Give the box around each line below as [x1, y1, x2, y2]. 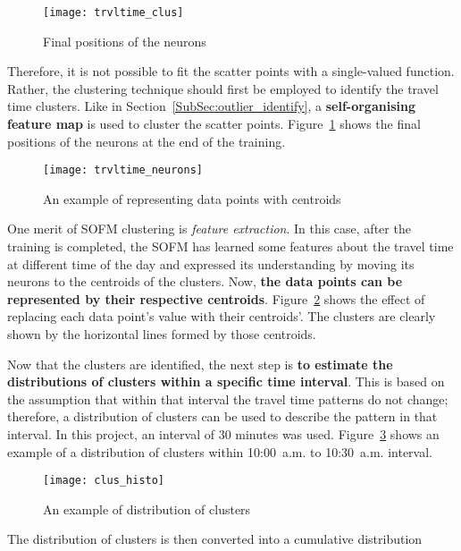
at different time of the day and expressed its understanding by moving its [7, 254, 415, 273]
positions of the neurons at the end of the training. [7, 131, 286, 150]
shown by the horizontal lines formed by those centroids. [7, 325, 316, 343]
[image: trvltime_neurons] [43, 164, 203, 177]
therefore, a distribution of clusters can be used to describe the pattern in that [7, 407, 438, 426]
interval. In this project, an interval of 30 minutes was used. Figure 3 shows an [7, 425, 440, 443]
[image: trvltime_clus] [43, 6, 184, 19]
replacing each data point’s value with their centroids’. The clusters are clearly [7, 307, 436, 326]
